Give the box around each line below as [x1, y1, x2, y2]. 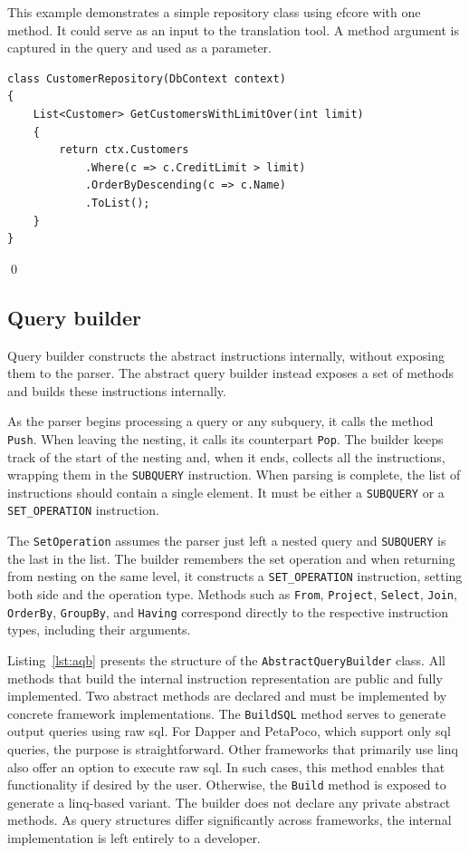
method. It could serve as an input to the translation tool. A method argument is [7, 20, 459, 39]
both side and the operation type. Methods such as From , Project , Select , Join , [7, 585, 457, 604]
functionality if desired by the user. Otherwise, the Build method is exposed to [7, 775, 446, 794]
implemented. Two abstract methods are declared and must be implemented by [7, 686, 447, 705]
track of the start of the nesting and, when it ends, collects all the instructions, [7, 447, 445, 466]
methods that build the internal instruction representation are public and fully [7, 668, 443, 687]
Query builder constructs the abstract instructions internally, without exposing [7, 345, 445, 364]
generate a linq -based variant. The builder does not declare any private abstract [7, 792, 451, 811]
